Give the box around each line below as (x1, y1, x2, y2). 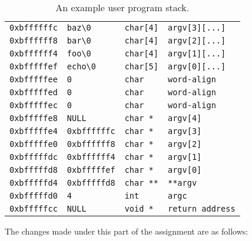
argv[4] (167, 113, 202, 123)
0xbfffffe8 (9, 113, 58, 123)
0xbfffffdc (9, 152, 58, 162)
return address (167, 204, 236, 213)
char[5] (124, 62, 158, 71)
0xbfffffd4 (9, 178, 58, 188)
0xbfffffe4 (9, 126, 58, 136)
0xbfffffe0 (9, 139, 58, 149)
